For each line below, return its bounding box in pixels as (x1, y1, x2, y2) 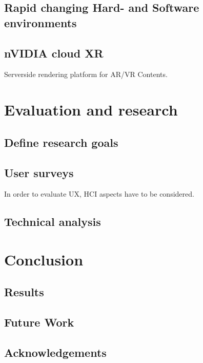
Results (4, 284, 44, 300)
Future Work (4, 314, 74, 330)
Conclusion (4, 249, 84, 270)
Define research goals (4, 134, 118, 150)
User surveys (4, 164, 74, 180)
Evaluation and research (4, 99, 178, 120)
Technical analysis (4, 214, 101, 230)
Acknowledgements (4, 345, 107, 360)
